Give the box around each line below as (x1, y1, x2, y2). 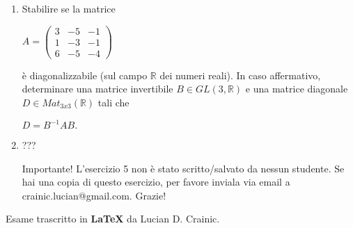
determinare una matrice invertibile (22, 81, 173, 96)
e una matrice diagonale (245, 81, 348, 96)
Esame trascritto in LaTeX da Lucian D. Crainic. (6, 211, 220, 226)
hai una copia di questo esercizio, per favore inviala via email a (22, 174, 290, 189)
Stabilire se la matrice (22, 1, 116, 15)
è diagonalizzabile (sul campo (22, 67, 148, 82)
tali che (97, 95, 130, 109)
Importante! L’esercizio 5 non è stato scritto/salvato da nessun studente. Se (22, 161, 345, 175)
